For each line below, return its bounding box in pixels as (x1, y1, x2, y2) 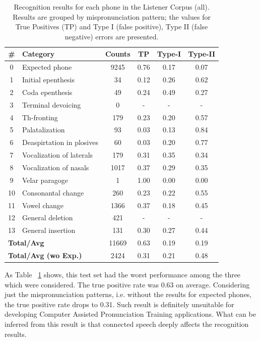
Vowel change (22, 200, 64, 210)
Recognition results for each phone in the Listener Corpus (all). (14, 2, 210, 12)
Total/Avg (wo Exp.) (8, 250, 82, 260)
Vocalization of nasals (22, 162, 89, 172)
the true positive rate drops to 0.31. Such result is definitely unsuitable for (5, 299, 234, 309)
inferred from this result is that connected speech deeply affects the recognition (5, 318, 249, 329)
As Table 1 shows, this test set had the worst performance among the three (5, 269, 241, 279)
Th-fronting (22, 112, 58, 122)
